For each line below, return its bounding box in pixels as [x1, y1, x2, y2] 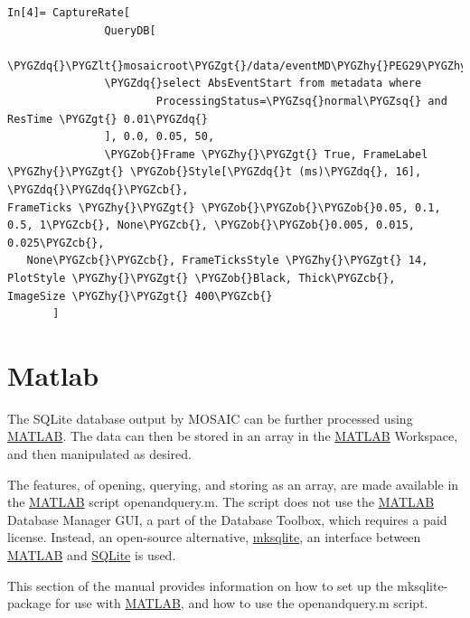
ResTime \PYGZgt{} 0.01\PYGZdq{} [7, 112, 208, 126]
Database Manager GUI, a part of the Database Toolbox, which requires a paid [7, 510, 447, 529]
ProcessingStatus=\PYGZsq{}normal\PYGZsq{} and [155, 94, 447, 108]
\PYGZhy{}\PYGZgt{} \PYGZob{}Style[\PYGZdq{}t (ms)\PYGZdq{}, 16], [7, 165, 422, 179]
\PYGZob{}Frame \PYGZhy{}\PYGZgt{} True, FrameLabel [104, 147, 428, 161]
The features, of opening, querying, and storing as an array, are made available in [7, 474, 459, 493]
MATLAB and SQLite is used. [7, 545, 176, 564]
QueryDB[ [104, 23, 156, 37]
